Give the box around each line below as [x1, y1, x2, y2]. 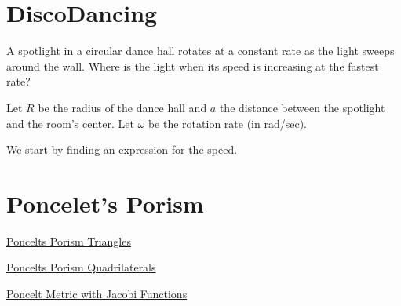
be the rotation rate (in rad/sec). [148, 115, 307, 131]
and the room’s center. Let [6, 115, 134, 131]
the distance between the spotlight [219, 99, 385, 115]
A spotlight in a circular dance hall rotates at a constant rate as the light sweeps [6, 42, 395, 59]
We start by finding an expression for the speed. [6, 141, 238, 158]
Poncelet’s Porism [6, 187, 204, 219]
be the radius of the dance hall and [38, 99, 207, 115]
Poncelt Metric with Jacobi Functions [6, 286, 188, 301]
